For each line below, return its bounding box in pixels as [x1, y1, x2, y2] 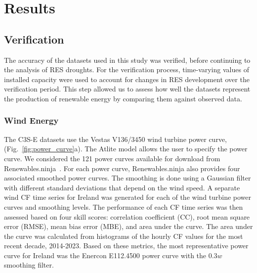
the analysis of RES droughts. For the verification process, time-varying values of [4, 64, 249, 75]
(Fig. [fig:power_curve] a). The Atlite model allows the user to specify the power [4, 143, 248, 154]
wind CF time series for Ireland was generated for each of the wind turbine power [4, 192, 252, 202]
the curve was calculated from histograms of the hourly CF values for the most [4, 230, 243, 241]
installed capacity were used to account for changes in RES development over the [4, 74, 250, 84]
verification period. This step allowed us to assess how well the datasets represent [4, 84, 251, 94]
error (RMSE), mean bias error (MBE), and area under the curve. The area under [4, 221, 253, 231]
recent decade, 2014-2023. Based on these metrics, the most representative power [4, 240, 249, 251]
